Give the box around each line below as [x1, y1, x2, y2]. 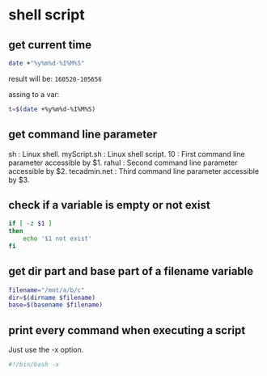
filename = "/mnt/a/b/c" [8, 285, 85, 294]
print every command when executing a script [8, 323, 246, 337]
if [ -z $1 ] [8, 220, 53, 228]
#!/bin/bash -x [8, 361, 60, 369]
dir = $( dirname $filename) [8, 294, 95, 302]
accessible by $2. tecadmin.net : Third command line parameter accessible [8, 166, 260, 175]
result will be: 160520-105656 [8, 74, 103, 83]
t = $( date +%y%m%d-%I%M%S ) [8, 105, 95, 113]
